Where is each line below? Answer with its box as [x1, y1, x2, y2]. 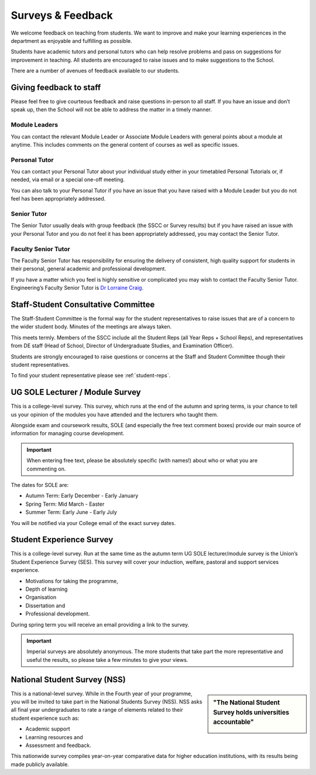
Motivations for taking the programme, [25, 577, 118, 584]
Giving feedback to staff [11, 82, 101, 92]
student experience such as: [11, 715, 80, 722]
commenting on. [26, 465, 66, 472]
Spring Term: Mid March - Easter [25, 500, 105, 507]
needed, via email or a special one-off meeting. [11, 176, 125, 183]
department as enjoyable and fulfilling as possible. [11, 37, 132, 44]
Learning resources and [25, 733, 83, 740]
